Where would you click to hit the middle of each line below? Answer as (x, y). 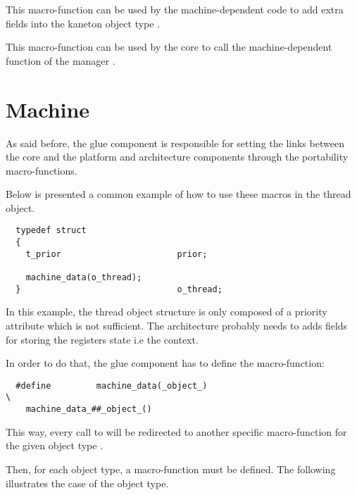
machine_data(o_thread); (84, 278)
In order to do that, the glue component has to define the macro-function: (165, 363)
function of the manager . (61, 60)
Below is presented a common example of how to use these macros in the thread (178, 194)
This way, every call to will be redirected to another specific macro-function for (176, 431)
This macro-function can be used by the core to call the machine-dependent (169, 47)
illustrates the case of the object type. (87, 483)
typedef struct (51, 231)
